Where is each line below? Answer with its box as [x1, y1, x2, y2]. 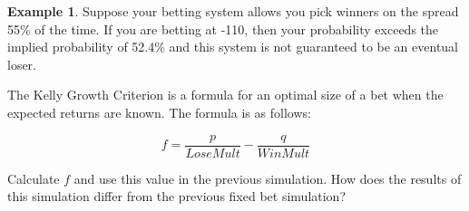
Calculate [7, 168, 60, 187]
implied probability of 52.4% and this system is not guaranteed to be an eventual [7, 37, 459, 56]
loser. [7, 54, 37, 73]
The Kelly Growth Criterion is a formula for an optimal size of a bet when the [7, 85, 444, 104]
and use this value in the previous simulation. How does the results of [73, 168, 462, 187]
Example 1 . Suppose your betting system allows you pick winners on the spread [7, 2, 459, 20]
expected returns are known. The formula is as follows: [7, 102, 311, 121]
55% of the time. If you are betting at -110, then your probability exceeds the [7, 19, 439, 38]
